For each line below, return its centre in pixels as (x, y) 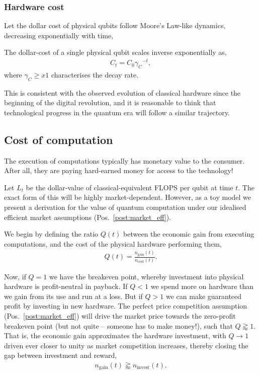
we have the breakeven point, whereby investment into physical (147, 276)
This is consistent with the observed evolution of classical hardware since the (122, 92)
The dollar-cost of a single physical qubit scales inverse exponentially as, (115, 52)
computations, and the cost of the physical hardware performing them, (113, 243)
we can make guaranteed (204, 296)
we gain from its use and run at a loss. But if (73, 296)
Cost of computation (59, 139)
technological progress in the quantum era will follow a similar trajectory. (117, 112)
